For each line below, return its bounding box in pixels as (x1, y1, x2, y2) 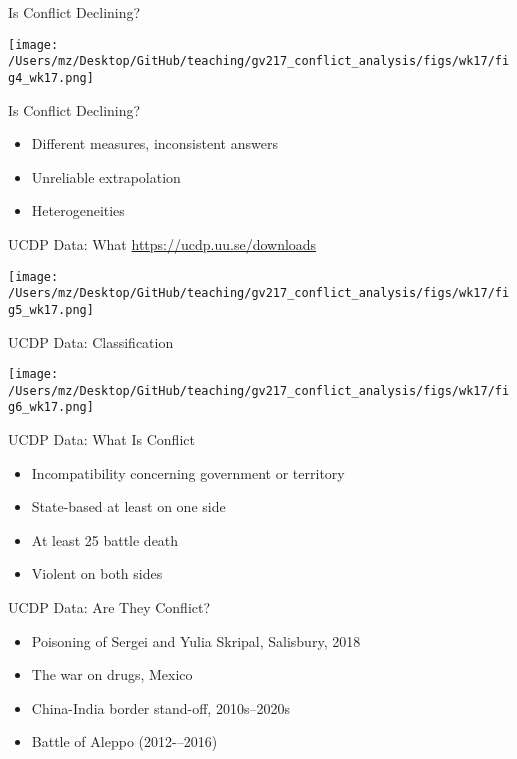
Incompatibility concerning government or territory (31, 462, 345, 483)
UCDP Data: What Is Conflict (8, 429, 195, 450)
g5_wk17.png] (8, 302, 94, 317)
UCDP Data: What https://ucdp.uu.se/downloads (8, 233, 317, 254)
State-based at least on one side (31, 496, 226, 517)
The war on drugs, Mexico (31, 664, 193, 685)
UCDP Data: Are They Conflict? (8, 597, 211, 618)
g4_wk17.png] (8, 70, 94, 85)
